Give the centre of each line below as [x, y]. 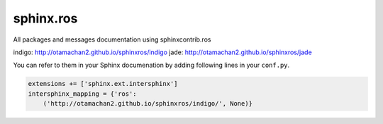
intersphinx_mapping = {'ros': [83, 94]
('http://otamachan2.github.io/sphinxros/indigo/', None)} [148, 104]
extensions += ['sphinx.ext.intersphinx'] [103, 84]
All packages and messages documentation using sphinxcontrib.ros [112, 39]
